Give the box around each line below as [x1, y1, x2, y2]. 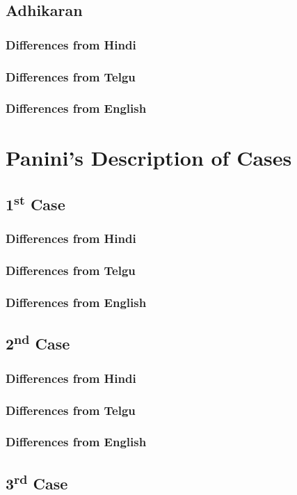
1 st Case [6, 191, 65, 215]
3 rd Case [6, 469, 68, 494]
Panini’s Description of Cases [6, 143, 292, 171]
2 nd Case [6, 330, 70, 354]
